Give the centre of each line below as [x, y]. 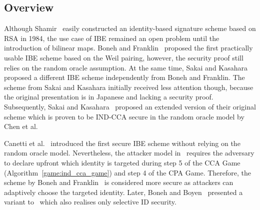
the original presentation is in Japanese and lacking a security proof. [109, 97]
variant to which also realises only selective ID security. [90, 202]
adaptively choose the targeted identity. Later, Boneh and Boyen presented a [123, 192]
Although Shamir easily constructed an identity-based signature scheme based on [130, 28]
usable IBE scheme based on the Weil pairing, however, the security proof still [124, 57]
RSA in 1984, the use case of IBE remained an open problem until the [112, 38]
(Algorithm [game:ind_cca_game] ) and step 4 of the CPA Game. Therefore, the [127, 172]
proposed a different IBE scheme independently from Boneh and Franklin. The [124, 77]
